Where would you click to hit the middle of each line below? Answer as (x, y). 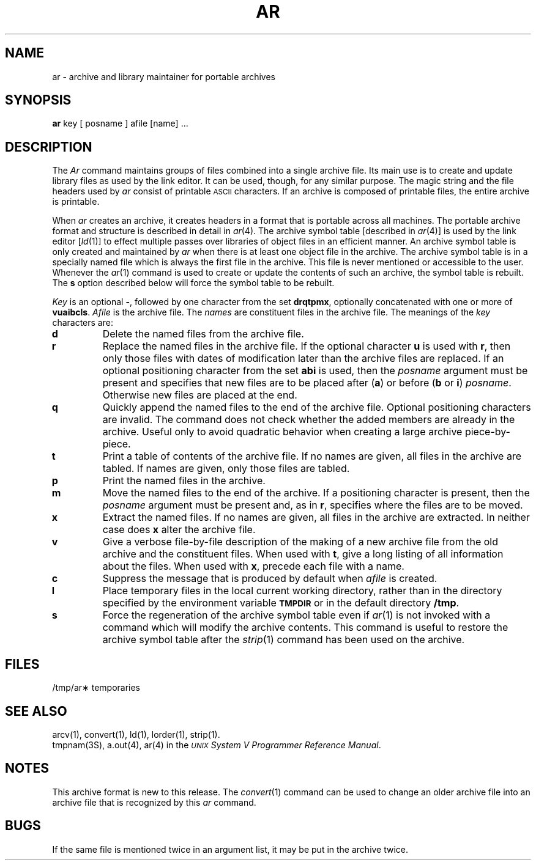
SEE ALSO (36, 711)
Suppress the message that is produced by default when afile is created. (270, 579)
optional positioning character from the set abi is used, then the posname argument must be (315, 371)
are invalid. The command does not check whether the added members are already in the (309, 420)
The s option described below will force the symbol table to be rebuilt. (193, 283)
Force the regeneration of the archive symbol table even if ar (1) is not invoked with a (296, 615)
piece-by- (487, 432)
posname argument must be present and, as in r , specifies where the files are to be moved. (313, 505)
